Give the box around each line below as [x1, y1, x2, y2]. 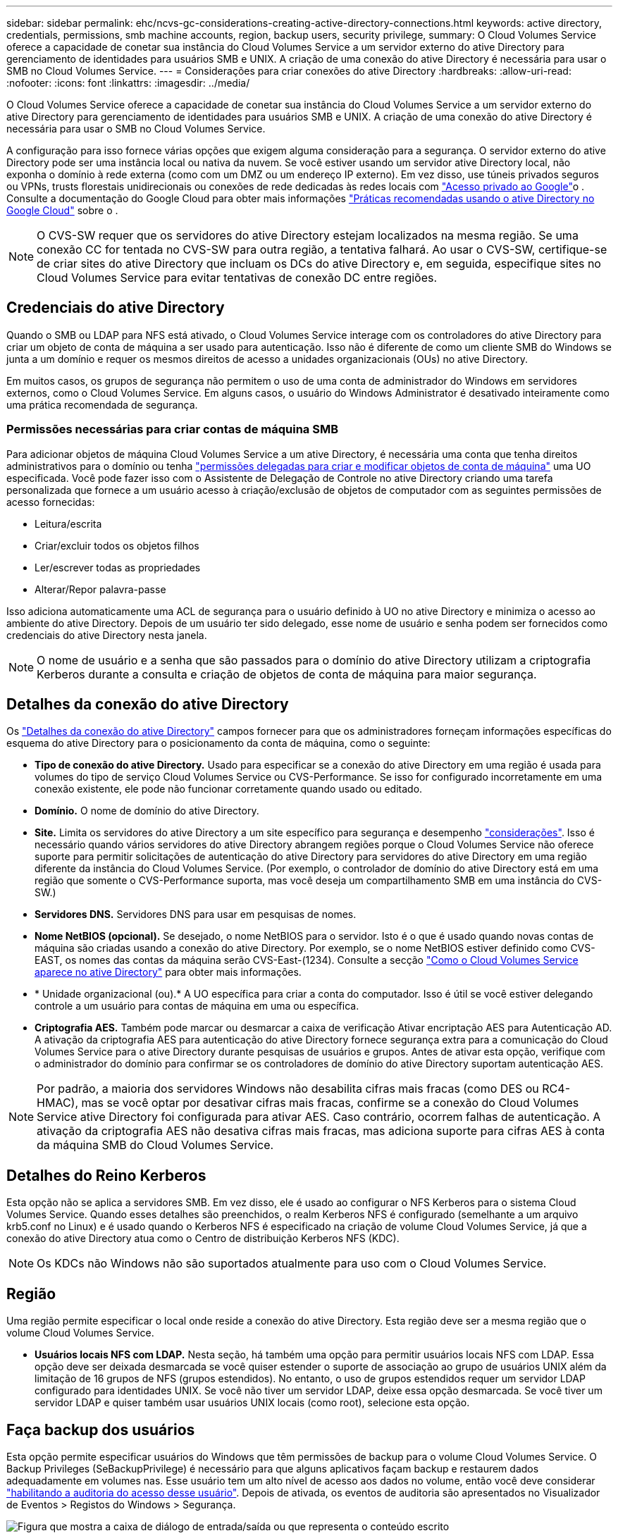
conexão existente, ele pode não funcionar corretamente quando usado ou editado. [35, 783, 423, 795]
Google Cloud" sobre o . [6, 204, 118, 216]
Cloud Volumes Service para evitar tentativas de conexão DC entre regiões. [37, 271, 438, 285]
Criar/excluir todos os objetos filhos [35, 539, 199, 552]
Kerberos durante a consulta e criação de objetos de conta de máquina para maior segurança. [37, 666, 537, 681]
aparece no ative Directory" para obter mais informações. [35, 966, 302, 979]
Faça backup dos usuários [6, 1420, 195, 1439]
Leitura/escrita [35, 517, 102, 530]
